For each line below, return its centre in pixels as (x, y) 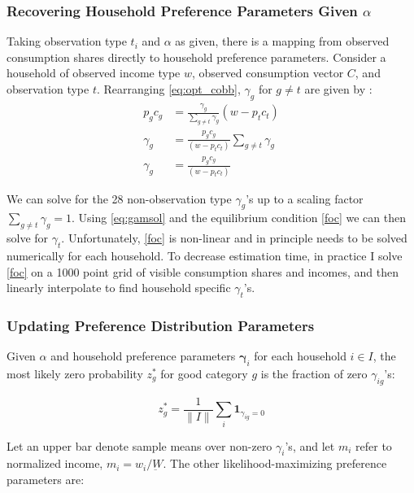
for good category (204, 373)
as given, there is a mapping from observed (282, 41)
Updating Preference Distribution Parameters (161, 325)
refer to (374, 445)
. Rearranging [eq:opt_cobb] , (168, 89)
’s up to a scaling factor (305, 198)
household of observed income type (94, 73)
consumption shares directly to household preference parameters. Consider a (196, 57)
